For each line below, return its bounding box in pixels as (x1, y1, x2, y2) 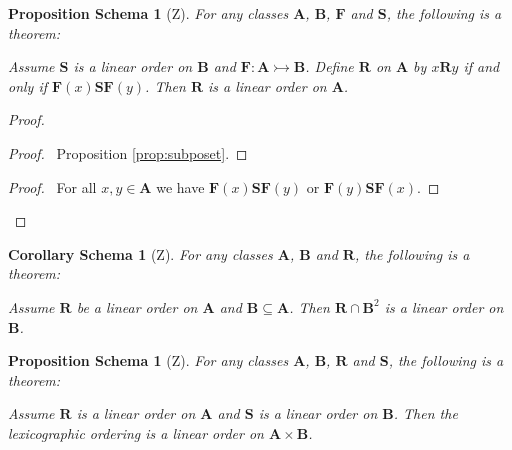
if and (463, 56, 500, 77)
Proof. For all (8, 176, 97, 197)
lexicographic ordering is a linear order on (8, 422, 264, 443)
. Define (305, 56, 354, 77)
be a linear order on (76, 296, 198, 317)
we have (156, 176, 205, 197)
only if (8, 75, 48, 96)
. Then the (393, 403, 458, 424)
